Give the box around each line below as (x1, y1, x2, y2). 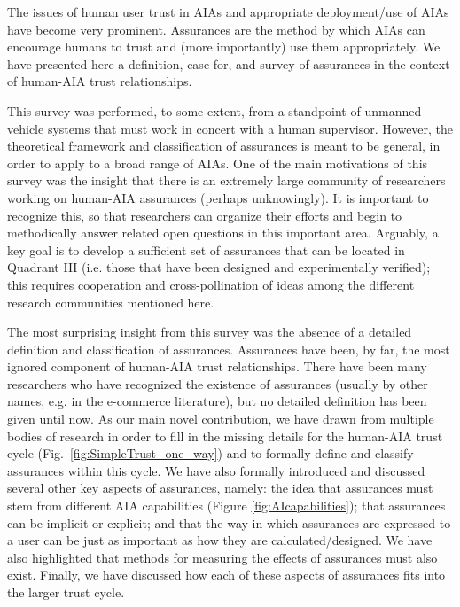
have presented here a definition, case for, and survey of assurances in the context (7, 54, 450, 73)
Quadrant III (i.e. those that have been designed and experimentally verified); (7, 258, 431, 276)
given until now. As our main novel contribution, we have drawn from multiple (7, 409, 434, 428)
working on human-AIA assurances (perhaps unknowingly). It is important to (7, 188, 429, 206)
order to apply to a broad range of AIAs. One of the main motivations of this (7, 153, 428, 172)
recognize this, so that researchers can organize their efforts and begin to (7, 206, 402, 224)
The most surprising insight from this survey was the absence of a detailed (7, 323, 412, 341)
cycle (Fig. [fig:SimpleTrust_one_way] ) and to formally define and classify (7, 444, 414, 463)
